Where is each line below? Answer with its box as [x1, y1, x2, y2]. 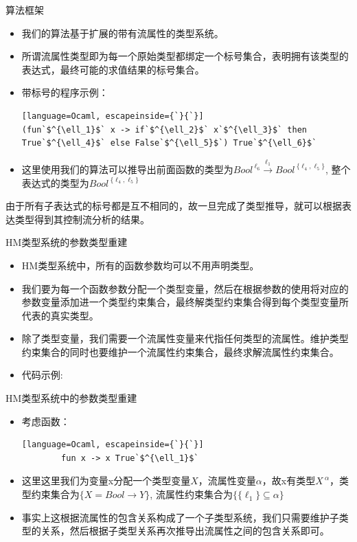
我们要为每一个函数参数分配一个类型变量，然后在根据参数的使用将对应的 [21, 281, 349, 295]
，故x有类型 [262, 473, 316, 488]
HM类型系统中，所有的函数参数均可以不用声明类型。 [21, 258, 260, 272]
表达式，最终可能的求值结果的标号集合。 [21, 62, 205, 76]
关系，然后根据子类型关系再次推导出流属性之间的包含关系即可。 [41, 523, 330, 538]
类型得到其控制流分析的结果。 [14, 212, 150, 226]
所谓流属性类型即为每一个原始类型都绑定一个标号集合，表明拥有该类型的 [21, 49, 349, 63]
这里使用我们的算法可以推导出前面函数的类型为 [21, 161, 233, 176]
